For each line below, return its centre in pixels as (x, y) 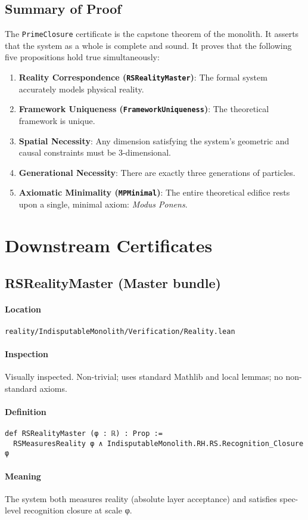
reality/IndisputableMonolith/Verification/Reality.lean (120, 331)
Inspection (27, 353)
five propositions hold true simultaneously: (82, 57)
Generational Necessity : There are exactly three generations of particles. (157, 172)
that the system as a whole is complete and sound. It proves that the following (148, 45)
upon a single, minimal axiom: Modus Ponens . (103, 204)
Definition (26, 411)
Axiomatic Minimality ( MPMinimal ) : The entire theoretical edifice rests (154, 192)
